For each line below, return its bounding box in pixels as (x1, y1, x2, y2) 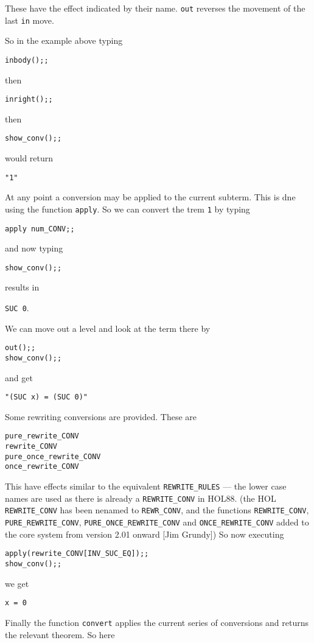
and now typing (5, 242, 63, 255)
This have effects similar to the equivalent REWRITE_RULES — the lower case (5, 480, 287, 493)
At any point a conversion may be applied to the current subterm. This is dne (5, 191, 296, 203)
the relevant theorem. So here (5, 628, 115, 641)
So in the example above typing (5, 34, 123, 47)
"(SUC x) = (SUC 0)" (5, 393, 88, 402)
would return (5, 152, 54, 164)
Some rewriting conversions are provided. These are (5, 410, 197, 423)
